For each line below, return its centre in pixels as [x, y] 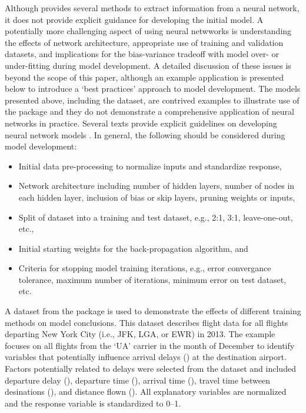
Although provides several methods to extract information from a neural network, [152, 8]
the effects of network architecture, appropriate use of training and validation [144, 42]
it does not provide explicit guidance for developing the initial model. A [134, 19]
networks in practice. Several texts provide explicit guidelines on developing [141, 123]
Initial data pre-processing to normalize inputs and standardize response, [150, 166]
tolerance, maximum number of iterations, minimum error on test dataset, [152, 279]
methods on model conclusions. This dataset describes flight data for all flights [147, 322]
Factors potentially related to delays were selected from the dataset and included [150, 369]
